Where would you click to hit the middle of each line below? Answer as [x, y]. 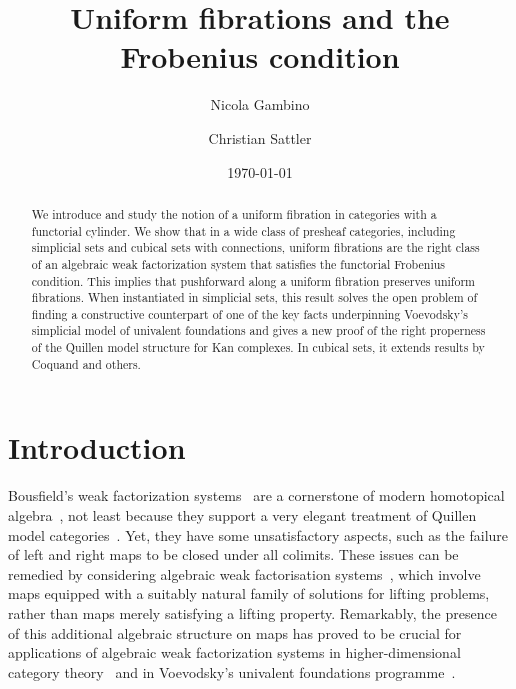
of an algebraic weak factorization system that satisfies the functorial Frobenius [238, 263]
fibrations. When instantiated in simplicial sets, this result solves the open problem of [254, 297]
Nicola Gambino [260, 104]
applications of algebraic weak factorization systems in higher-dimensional [234, 652]
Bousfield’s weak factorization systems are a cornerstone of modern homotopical [256, 495]
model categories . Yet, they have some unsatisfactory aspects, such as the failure [258, 534]
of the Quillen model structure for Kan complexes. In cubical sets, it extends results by [258, 347]
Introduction [97, 447]
